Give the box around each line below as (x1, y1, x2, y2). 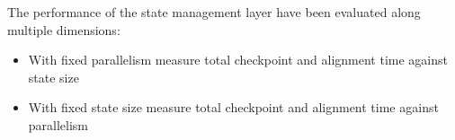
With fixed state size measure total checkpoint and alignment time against (28, 98, 439, 117)
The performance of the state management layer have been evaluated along (7, 3, 421, 21)
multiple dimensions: (7, 20, 120, 39)
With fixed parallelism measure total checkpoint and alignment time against (28, 50, 448, 69)
